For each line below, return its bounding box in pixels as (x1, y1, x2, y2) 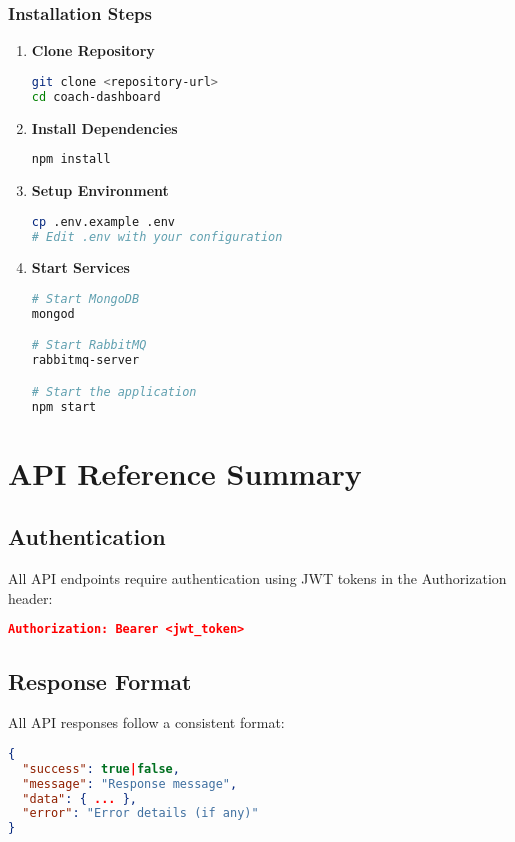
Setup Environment (31, 180, 169, 201)
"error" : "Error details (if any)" (22, 806, 259, 821)
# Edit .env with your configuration (31, 229, 283, 244)
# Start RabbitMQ (31, 338, 147, 353)
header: (8, 587, 53, 608)
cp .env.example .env (31, 214, 175, 229)
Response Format (8, 665, 192, 696)
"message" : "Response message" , (22, 776, 238, 791)
